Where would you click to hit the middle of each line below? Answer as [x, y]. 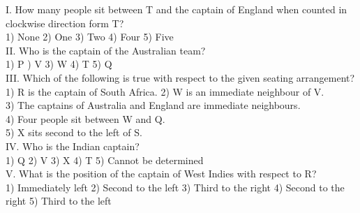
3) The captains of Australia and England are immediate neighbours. [153, 105]
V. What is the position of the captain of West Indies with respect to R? [161, 174]
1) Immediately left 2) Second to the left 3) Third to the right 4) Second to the [175, 187]
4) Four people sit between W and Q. [85, 118]
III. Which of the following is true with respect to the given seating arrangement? [180, 77]
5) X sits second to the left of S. [74, 132]
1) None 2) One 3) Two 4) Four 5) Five [90, 37]
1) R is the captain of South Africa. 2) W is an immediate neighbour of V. [165, 91]
